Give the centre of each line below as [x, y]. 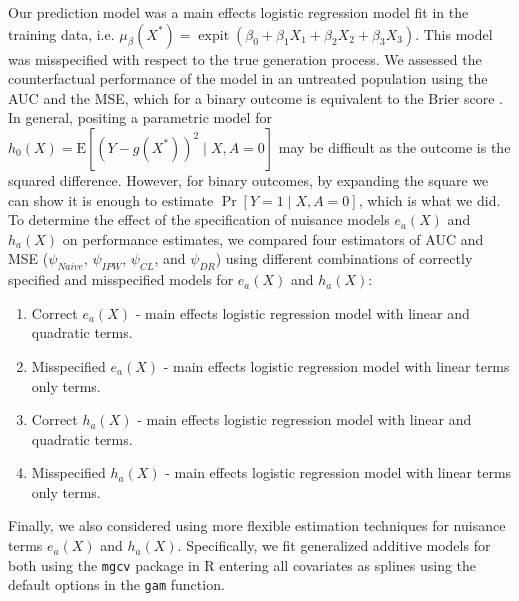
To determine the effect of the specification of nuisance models [199, 219]
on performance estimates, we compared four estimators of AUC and [273, 238]
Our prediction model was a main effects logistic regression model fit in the [238, 12]
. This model [454, 33]
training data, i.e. [61, 33]
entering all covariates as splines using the [348, 564]
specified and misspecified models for [121, 279]
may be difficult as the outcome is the [394, 146]
